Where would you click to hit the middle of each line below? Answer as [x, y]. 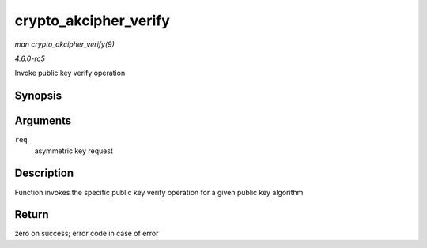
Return [32, 214]
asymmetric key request [74, 151]
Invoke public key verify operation [70, 73]
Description [44, 173]
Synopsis [38, 96]
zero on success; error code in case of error [87, 234]
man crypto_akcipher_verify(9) [64, 44]
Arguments [43, 121]
